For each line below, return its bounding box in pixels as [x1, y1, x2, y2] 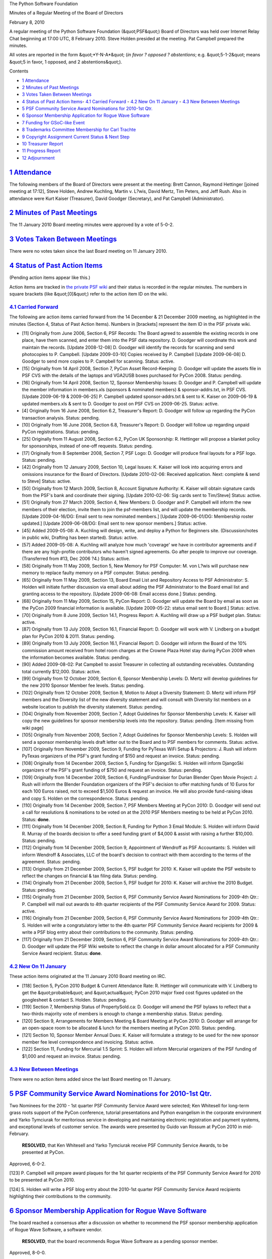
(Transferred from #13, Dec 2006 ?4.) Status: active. [22, 555, 130, 562]
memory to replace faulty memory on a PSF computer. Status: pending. [22, 570, 170, 576]
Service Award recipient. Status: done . [22, 950, 102, 956]
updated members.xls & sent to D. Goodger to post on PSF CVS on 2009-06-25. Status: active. [22, 400, 219, 406]
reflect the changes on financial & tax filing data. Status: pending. [22, 873, 158, 879]
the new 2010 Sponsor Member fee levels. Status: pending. [22, 682, 145, 688]
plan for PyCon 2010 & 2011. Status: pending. [22, 633, 115, 639]
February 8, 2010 [9, 19, 45, 25]
